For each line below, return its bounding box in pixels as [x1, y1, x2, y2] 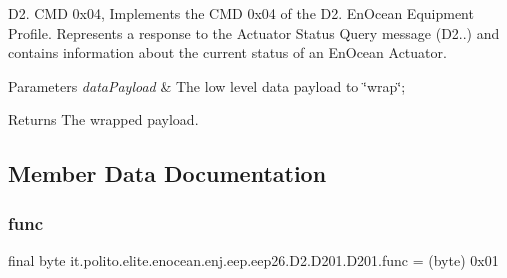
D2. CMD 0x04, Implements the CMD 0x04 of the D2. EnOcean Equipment [8, 3, 474, 23]
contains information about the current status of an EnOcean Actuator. [8, 42, 447, 63]
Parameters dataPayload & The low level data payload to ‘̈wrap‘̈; [8, 75, 406, 96]
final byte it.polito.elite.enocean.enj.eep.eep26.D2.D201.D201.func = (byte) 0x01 [8, 249, 499, 270]
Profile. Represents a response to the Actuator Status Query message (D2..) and [8, 22, 500, 43]
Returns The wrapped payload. [8, 109, 199, 130]
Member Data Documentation [8, 158, 327, 189]
